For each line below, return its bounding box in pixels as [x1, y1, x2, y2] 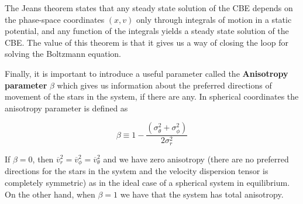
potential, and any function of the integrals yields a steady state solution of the [5, 25, 289, 37]
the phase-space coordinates [5, 13, 105, 25]
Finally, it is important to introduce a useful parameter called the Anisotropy [5, 67, 288, 79]
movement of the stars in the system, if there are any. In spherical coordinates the [5, 90, 299, 103]
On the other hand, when [5, 188, 95, 200]
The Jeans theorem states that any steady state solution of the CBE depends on [5, 2, 293, 13]
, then [32, 152, 54, 165]
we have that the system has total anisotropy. [120, 188, 284, 200]
